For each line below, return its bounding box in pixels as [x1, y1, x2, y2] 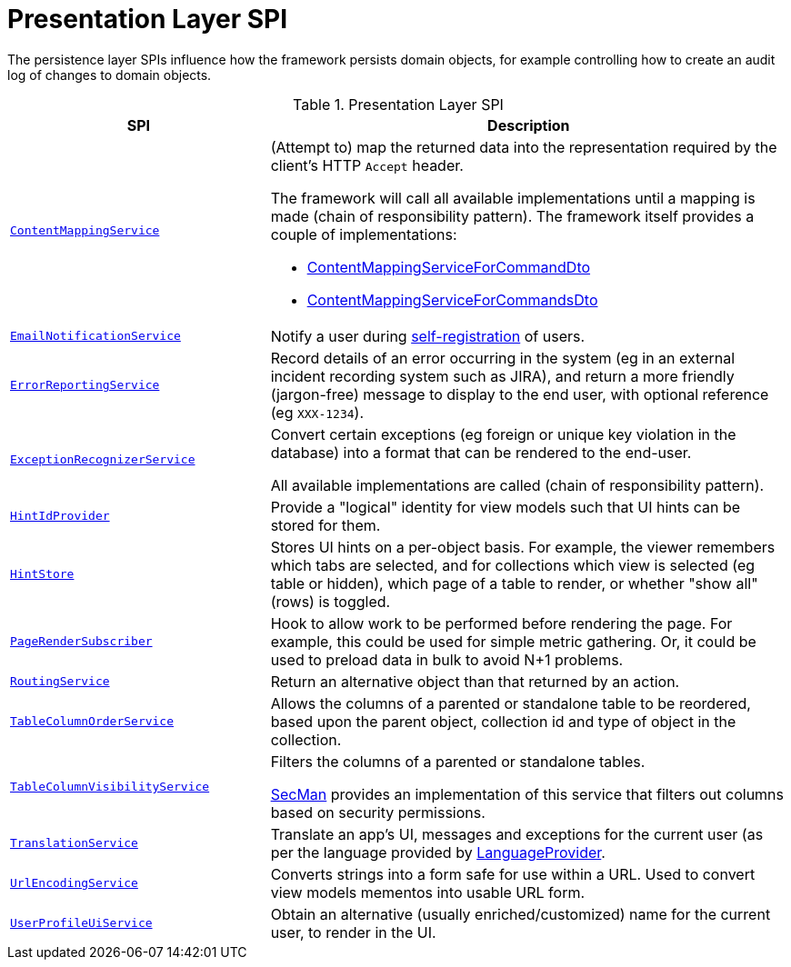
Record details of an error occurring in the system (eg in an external [270, 348, 736, 367]
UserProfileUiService [10, 916, 153, 931]
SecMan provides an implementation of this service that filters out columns [270, 784, 785, 803]
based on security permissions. [270, 803, 486, 822]
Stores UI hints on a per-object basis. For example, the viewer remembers [270, 537, 776, 556]
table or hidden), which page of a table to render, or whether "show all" [270, 573, 758, 593]
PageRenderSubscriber [10, 634, 153, 649]
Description [487, 115, 570, 135]
